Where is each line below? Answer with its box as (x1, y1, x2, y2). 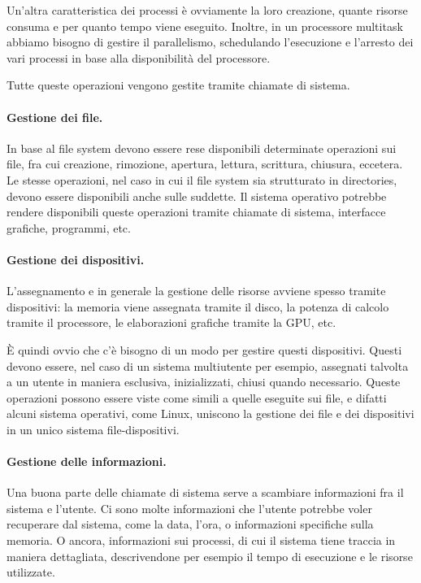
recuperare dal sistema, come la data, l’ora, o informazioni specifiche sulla (7, 516, 374, 533)
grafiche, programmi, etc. (7, 219, 131, 236)
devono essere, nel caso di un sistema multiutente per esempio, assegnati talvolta (7, 357, 409, 374)
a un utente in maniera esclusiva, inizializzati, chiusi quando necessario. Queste (7, 373, 401, 390)
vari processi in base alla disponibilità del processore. (7, 49, 271, 66)
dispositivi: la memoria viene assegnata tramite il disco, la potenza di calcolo (7, 298, 389, 315)
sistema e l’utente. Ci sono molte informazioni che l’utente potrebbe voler (7, 499, 372, 516)
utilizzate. (7, 563, 55, 581)
